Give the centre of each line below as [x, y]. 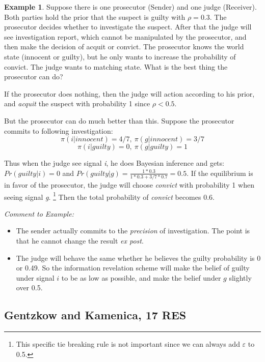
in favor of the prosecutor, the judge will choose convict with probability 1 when [129, 185]
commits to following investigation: [59, 130]
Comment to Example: [39, 213]
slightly [240, 277]
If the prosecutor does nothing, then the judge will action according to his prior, [129, 93]
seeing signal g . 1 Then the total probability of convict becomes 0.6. [109, 196]
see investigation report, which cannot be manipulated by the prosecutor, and [125, 36]
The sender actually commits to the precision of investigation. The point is [133, 231]
